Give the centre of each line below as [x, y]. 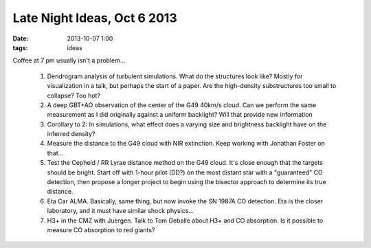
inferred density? [71, 134]
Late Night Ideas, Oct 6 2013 [95, 18]
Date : [21, 38]
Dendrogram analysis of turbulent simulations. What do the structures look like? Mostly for [175, 76]
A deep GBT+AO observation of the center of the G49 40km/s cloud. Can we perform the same [182, 105]
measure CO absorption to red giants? [101, 229]
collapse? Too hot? [74, 95]
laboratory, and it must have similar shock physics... [120, 211]
